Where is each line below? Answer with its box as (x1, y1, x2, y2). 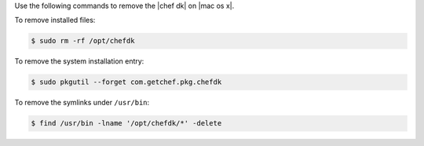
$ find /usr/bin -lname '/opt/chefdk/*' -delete (31, 119, 222, 128)
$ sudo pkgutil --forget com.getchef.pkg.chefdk (31, 78, 222, 86)
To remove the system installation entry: (14, 57, 144, 66)
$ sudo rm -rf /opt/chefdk (31, 36, 135, 46)
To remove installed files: (14, 16, 96, 25)
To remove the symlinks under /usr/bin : (14, 98, 150, 108)
